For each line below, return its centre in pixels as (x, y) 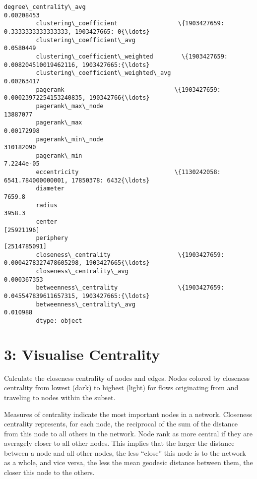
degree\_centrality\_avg (45, 7)
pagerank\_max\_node (70, 106)
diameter (50, 189)
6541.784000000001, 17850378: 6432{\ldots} (77, 180)
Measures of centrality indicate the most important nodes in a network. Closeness (128, 414)
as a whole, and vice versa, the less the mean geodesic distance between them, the (128, 462)
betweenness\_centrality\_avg (86, 304)
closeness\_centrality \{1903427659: (130, 255)
